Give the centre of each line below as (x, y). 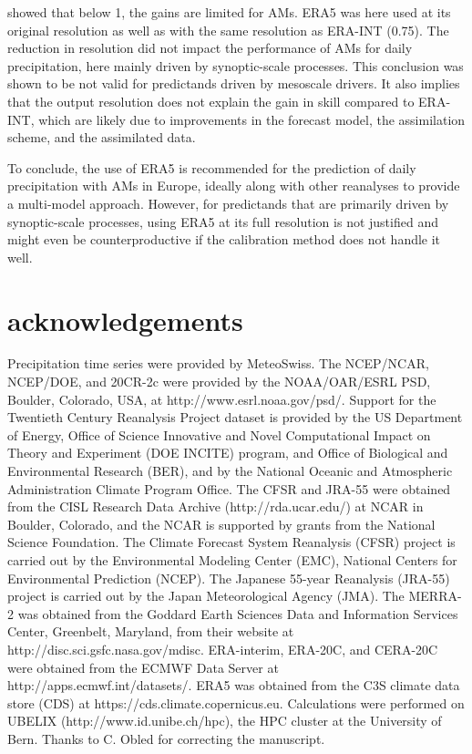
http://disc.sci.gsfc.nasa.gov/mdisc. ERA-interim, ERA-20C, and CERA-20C (223, 649)
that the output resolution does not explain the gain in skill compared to (211, 101)
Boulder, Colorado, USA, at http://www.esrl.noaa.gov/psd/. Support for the (222, 399)
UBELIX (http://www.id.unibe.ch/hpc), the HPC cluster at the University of (225, 721)
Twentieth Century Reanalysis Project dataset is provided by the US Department (235, 417)
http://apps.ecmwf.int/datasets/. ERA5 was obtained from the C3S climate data (234, 685)
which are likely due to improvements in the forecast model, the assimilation (252, 119)
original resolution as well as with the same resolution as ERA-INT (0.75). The (228, 30)
